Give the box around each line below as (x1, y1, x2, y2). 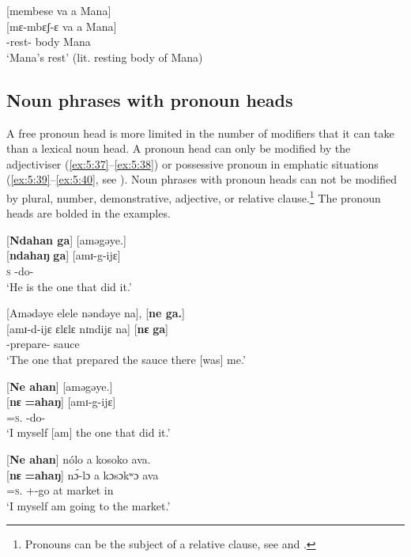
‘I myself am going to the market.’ (6, 497, 171, 513)
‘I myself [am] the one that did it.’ (6, 424, 171, 441)
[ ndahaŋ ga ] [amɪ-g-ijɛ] (6, 247, 121, 263)
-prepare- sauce (6, 335, 80, 352)
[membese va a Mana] (6, 2, 111, 18)
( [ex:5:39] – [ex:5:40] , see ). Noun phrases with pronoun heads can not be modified (6, 171, 397, 188)
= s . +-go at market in (6, 482, 114, 498)
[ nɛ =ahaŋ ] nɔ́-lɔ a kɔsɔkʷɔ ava (6, 466, 159, 483)
